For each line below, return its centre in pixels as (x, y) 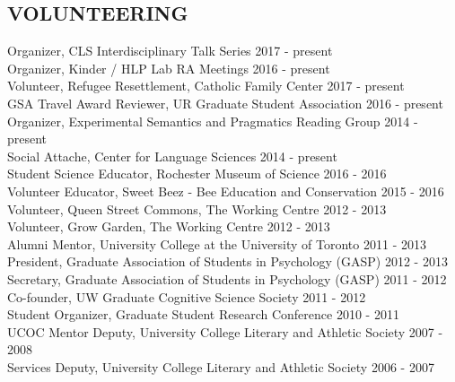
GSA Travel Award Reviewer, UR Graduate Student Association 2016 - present (225, 103)
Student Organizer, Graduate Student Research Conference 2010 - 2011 (203, 314)
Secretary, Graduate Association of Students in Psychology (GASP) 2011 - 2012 (227, 278)
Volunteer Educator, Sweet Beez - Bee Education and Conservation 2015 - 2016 (226, 191)
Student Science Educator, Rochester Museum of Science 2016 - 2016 (197, 174)
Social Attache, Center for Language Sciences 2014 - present (172, 156)
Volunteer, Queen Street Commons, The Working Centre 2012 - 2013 (197, 208)
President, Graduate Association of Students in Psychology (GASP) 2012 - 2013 (227, 261)
